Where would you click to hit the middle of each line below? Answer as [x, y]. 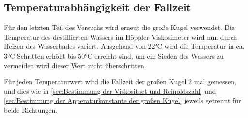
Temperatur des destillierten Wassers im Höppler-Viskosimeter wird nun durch [121, 37]
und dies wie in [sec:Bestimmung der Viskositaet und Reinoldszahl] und [110, 91]
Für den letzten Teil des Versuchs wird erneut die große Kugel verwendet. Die [119, 27]
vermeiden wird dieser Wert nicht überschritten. [75, 65]
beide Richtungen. [31, 110]
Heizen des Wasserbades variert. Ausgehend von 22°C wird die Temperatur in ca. [124, 46]
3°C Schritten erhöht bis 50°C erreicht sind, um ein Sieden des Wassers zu [114, 55]
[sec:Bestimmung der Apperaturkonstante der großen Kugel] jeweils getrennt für [123, 100]
